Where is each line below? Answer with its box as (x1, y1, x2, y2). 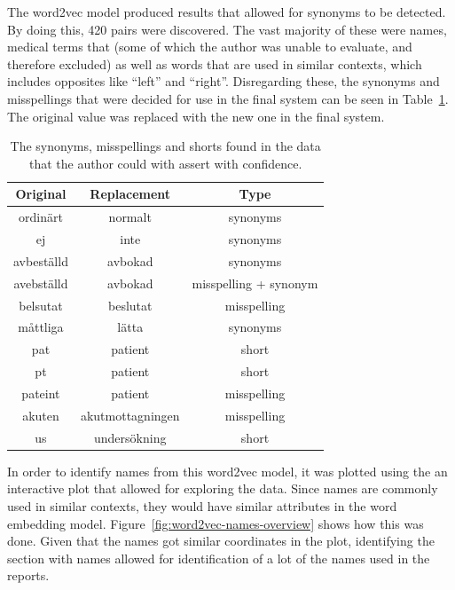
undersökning (94, 428, 167, 446)
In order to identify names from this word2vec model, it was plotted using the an (7, 461, 448, 480)
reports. (7, 566, 50, 585)
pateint (21, 383, 60, 402)
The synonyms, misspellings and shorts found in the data (10, 137, 321, 155)
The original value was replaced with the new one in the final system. (7, 106, 385, 125)
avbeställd (13, 251, 68, 270)
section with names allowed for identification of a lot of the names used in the (7, 548, 430, 567)
